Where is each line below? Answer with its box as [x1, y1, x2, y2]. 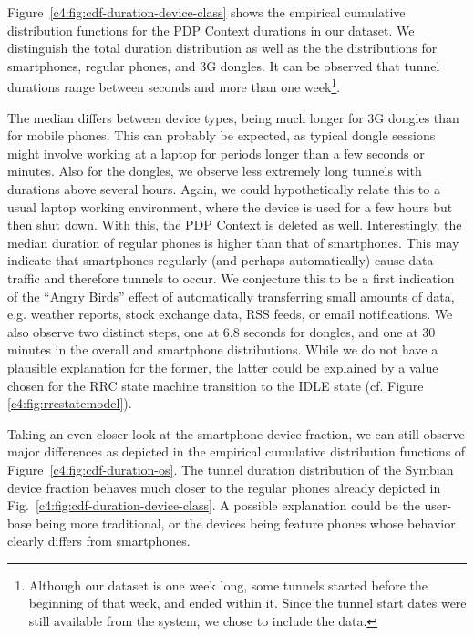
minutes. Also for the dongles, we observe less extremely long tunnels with [7, 161, 422, 180]
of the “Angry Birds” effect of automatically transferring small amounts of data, [7, 286, 455, 305]
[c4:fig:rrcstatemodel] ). [7, 394, 132, 413]
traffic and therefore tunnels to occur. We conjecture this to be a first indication [7, 268, 455, 287]
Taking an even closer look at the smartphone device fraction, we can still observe [7, 424, 465, 443]
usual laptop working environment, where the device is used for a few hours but [7, 197, 453, 216]
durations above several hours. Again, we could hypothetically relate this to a [7, 180, 440, 198]
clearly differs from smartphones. [7, 531, 191, 550]
